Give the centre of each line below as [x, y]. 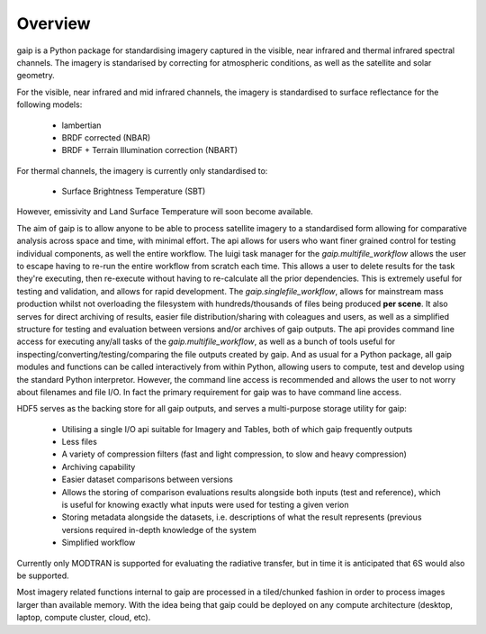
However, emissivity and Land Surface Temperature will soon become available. [165, 212]
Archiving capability [99, 466]
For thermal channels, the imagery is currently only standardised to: [142, 170]
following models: [49, 104]
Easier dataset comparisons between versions [147, 480]
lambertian [81, 125]
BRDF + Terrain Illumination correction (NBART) [150, 150]
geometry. [36, 76]
